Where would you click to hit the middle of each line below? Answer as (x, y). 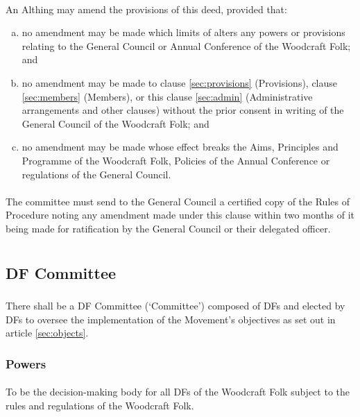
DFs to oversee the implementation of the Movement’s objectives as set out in (171, 319)
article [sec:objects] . (47, 333)
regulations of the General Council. (96, 174)
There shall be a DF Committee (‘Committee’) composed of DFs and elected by (175, 305)
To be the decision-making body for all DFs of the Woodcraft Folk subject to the (178, 392)
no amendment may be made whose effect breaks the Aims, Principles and (180, 147)
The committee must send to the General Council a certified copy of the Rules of (178, 201)
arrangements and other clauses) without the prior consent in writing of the (183, 110)
